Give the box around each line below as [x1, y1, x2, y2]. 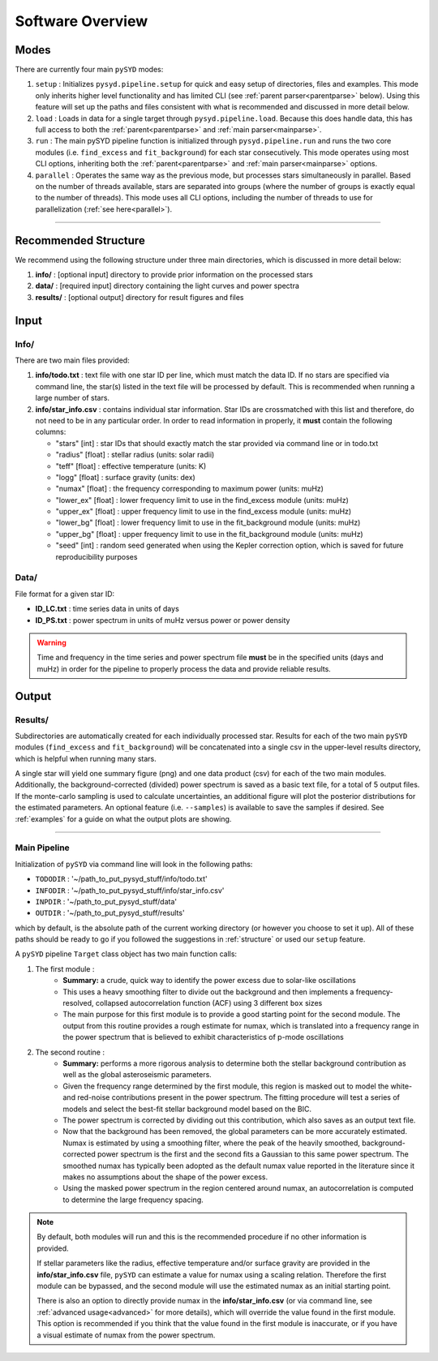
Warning [36, 638, 67, 647]
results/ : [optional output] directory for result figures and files [35, 292, 244, 302]
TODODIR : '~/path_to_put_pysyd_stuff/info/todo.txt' [35, 874, 208, 884]
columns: [35, 427, 67, 437]
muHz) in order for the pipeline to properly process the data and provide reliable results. [36, 663, 332, 673]
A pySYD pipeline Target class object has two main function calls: [15, 949, 238, 959]
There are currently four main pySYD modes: [15, 65, 164, 75]
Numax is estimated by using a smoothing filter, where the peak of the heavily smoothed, [62, 1138, 361, 1148]
